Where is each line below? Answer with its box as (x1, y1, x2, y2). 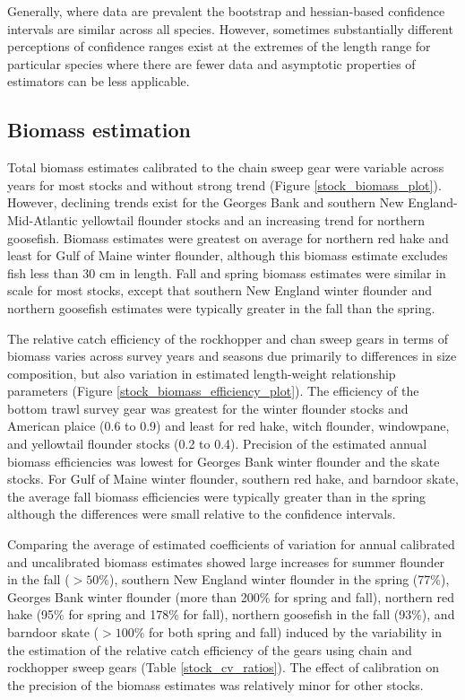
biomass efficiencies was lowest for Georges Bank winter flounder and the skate (7, 451, 440, 470)
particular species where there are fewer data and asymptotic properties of (7, 54, 416, 73)
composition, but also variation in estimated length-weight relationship (7, 363, 396, 382)
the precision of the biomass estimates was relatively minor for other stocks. (7, 675, 424, 694)
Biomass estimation (7, 116, 192, 144)
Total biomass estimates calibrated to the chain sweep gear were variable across (7, 158, 444, 177)
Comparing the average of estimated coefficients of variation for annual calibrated (7, 535, 455, 554)
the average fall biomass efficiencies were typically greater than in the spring (7, 486, 426, 505)
